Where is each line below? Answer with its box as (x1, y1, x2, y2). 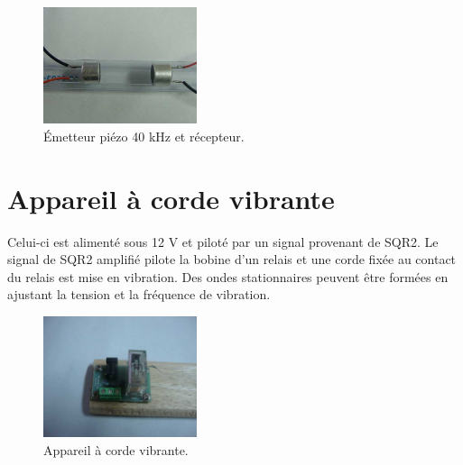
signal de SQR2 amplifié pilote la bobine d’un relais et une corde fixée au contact (7, 250, 457, 269)
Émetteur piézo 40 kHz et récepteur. (43, 126, 245, 145)
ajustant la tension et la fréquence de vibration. (7, 285, 271, 304)
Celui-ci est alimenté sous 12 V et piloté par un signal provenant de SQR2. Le (7, 232, 439, 251)
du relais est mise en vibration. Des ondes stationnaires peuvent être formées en (7, 267, 449, 286)
